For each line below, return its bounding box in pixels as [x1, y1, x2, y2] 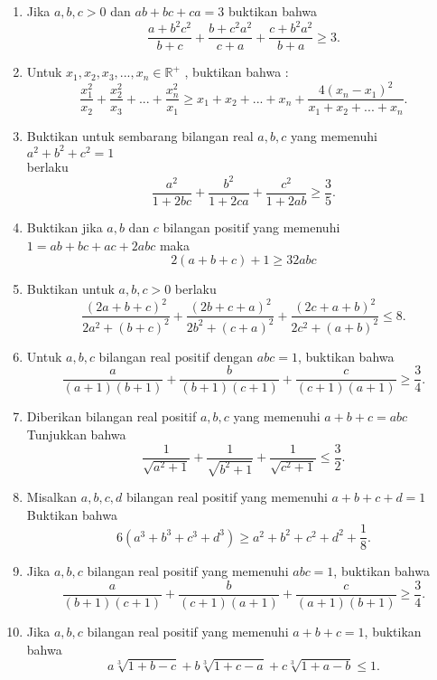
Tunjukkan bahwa [26, 424, 126, 443]
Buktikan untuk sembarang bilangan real [26, 126, 254, 145]
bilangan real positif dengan [98, 346, 254, 365]
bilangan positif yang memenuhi [163, 218, 340, 237]
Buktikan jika [26, 218, 103, 237]
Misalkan [26, 487, 78, 505]
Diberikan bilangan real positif [26, 407, 197, 426]
